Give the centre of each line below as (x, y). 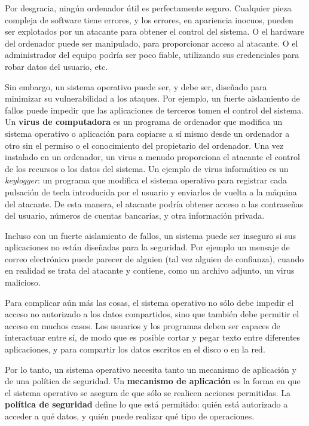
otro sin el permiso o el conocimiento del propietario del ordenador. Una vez (144, 145)
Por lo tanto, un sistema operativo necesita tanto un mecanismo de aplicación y (151, 369)
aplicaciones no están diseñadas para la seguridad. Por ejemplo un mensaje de (147, 247)
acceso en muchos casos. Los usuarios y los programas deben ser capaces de (143, 325)
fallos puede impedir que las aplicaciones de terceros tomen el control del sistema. (154, 110)
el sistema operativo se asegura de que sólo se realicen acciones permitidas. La (148, 392)
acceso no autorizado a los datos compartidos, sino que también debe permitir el (152, 314)
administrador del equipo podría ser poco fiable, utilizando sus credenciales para (152, 55)
